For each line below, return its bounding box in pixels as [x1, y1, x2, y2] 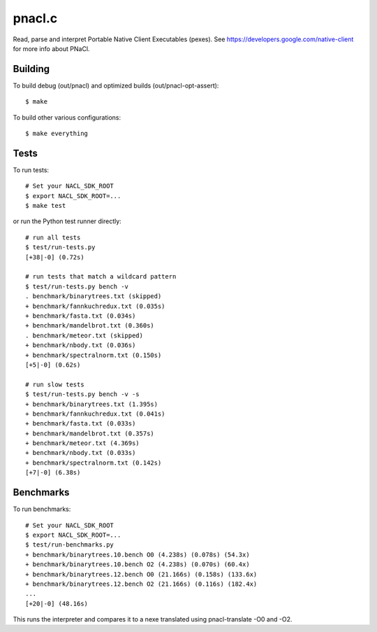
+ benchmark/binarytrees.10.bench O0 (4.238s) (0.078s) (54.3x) [25, 550, 251, 559]
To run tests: [13, 165, 49, 174]
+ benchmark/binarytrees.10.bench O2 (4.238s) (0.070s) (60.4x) [25, 561, 251, 568]
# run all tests [25, 233, 81, 241]
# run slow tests [25, 380, 84, 388]
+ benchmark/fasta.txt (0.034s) [25, 312, 136, 320]
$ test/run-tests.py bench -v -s [25, 391, 140, 398]
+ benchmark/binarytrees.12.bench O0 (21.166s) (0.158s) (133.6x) [25, 570, 258, 578]
